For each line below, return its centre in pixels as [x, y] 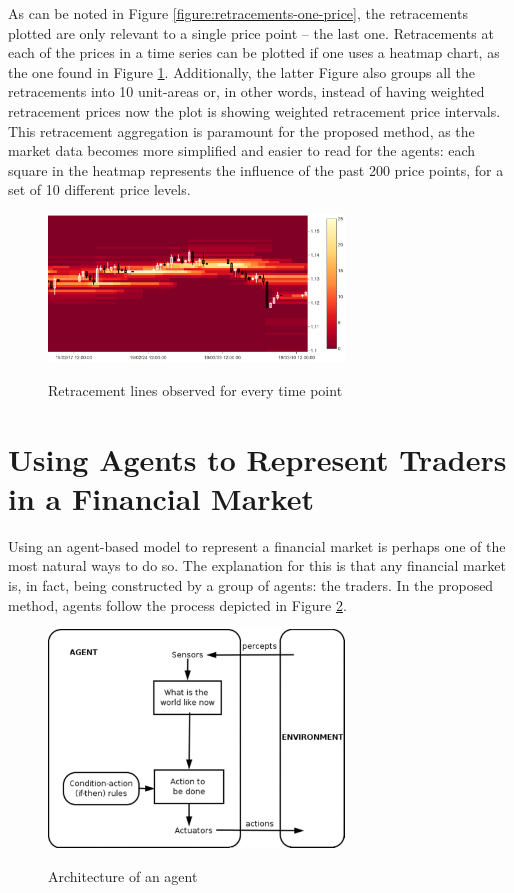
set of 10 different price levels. [99, 189]
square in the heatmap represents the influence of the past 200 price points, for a [256, 169]
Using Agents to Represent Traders [257, 458]
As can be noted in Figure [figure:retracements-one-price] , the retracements [238, 13]
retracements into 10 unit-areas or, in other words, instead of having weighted [246, 91]
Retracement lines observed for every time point [195, 389]
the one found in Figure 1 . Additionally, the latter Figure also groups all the [242, 71]
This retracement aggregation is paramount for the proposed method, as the [241, 130]
